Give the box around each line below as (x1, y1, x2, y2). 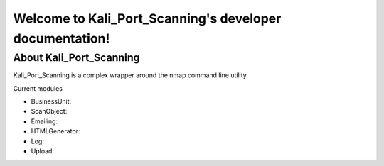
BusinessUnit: (31, 96, 72, 106)
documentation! (13, 31, 110, 46)
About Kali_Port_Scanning (13, 51, 140, 64)
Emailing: (31, 117, 58, 126)
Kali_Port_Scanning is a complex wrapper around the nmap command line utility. (13, 71, 249, 79)
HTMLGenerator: (31, 127, 80, 135)
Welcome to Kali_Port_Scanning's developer (13, 11, 282, 26)
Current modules (13, 84, 63, 92)
